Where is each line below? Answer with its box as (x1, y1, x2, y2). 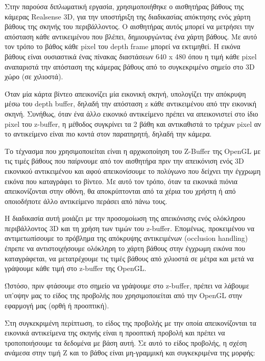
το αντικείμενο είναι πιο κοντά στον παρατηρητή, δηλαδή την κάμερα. (5, 128, 212, 139)
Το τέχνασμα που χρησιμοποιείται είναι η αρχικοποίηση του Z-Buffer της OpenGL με (5, 145, 261, 156)
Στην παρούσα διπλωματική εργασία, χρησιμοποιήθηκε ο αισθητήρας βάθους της (5, 1, 244, 11)
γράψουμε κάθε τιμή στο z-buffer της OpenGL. (5, 263, 147, 274)
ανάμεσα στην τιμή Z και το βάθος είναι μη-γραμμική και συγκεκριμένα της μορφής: (5, 347, 255, 358)
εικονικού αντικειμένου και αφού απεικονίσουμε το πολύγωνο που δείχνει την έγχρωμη (5, 165, 261, 176)
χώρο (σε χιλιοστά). (5, 71, 63, 82)
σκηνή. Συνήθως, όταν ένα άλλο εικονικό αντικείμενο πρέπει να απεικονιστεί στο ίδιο (5, 108, 258, 119)
